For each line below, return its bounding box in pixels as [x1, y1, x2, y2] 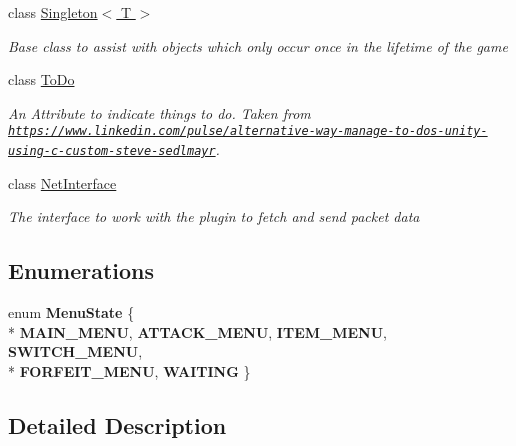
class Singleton [8, 2, 98, 22]
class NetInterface [8, 172, 117, 193]
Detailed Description [8, 409, 227, 440]
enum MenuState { [8, 302, 135, 323]
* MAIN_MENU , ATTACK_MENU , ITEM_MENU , [8, 321, 387, 342]
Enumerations [8, 255, 155, 286]
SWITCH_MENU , [8, 341, 143, 362]
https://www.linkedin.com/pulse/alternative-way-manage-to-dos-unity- [8, 124, 488, 139]
